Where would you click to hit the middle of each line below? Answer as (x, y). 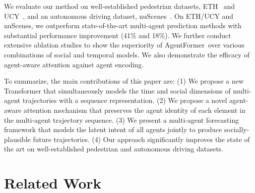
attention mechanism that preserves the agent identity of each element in (134, 110)
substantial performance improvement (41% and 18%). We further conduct (118, 35)
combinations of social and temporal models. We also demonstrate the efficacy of (127, 54)
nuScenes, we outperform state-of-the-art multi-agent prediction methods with (123, 25)
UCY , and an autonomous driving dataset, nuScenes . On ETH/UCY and (119, 16)
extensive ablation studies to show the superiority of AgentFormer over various (124, 45)
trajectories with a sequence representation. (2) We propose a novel (125, 100)
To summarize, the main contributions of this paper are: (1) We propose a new (124, 81)
